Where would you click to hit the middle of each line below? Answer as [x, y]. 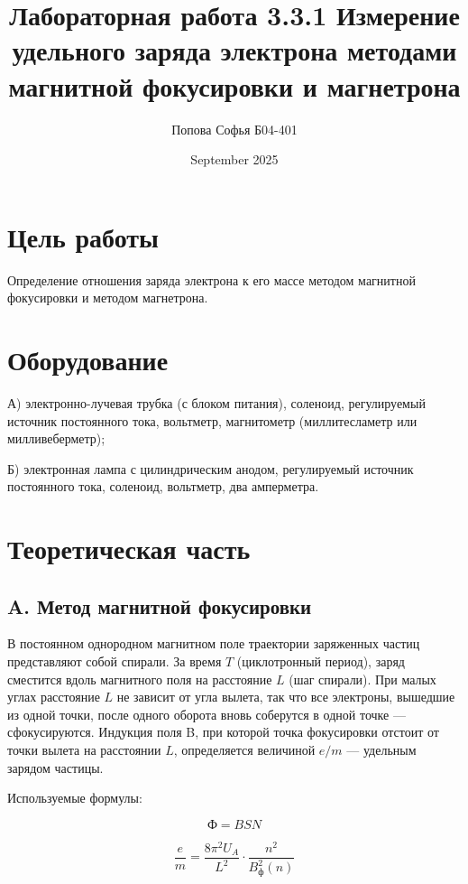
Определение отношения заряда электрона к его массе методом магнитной [211, 279]
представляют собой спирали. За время [115, 661]
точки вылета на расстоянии [84, 750]
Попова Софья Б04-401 [234, 129]
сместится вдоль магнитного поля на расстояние [140, 679]
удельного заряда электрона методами [234, 50]
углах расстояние [54, 697]
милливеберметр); [56, 438]
